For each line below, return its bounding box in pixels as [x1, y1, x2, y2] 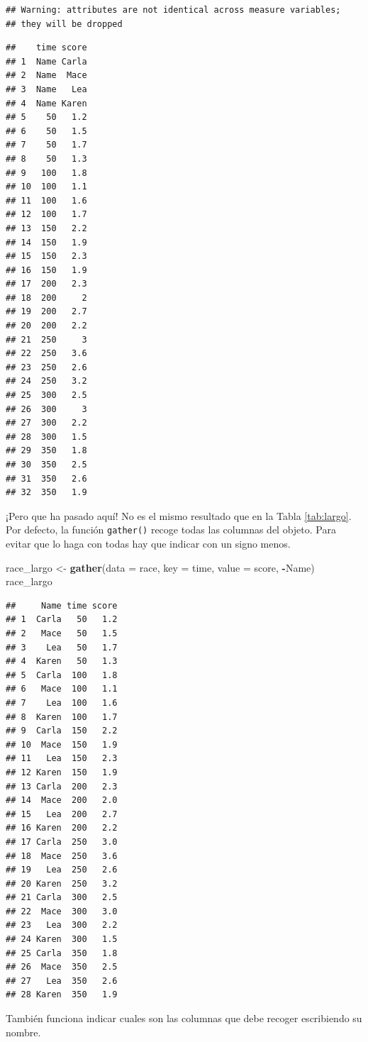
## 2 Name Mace [6, 70, 87, 81]
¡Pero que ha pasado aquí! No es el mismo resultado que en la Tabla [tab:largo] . [6, 508, 352, 523]
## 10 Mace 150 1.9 [6, 739, 118, 750]
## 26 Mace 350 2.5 [6, 962, 118, 972]
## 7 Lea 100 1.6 [6, 697, 118, 708]
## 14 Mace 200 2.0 [6, 795, 118, 806]
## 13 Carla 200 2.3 [6, 781, 118, 792]
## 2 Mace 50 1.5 [6, 628, 118, 638]
